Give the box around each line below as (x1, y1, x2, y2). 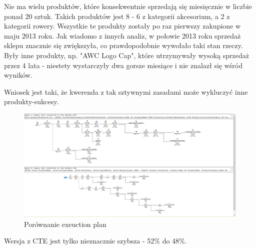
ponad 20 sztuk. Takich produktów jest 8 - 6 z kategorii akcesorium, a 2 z (4, 11, 230, 21)
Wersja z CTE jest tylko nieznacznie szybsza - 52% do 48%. (4, 235, 187, 246)
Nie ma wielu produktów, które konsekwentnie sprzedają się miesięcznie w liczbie (4, 1, 252, 11)
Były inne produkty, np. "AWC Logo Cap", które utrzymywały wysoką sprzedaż (4, 50, 249, 60)
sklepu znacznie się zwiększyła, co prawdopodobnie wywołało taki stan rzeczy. (4, 40, 243, 51)
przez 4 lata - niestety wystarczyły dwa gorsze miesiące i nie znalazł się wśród (4, 60, 242, 70)
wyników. (4, 70, 32, 80)
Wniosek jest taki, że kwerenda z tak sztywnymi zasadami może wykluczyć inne (4, 86, 248, 97)
